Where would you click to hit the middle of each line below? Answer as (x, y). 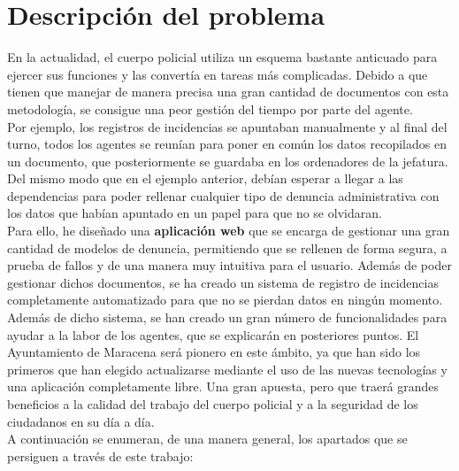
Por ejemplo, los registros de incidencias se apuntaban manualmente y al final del (227, 126)
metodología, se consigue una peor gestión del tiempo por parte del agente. (210, 108)
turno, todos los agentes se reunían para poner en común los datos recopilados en (227, 144)
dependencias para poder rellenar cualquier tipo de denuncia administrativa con (223, 195)
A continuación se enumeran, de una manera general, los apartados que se (207, 439)
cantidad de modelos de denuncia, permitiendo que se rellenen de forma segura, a (227, 247)
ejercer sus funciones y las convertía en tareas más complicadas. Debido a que (218, 74)
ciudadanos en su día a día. (81, 421)
